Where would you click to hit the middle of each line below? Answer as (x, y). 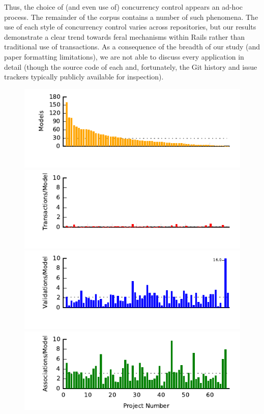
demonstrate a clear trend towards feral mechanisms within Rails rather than (124, 36)
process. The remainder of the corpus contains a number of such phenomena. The (131, 17)
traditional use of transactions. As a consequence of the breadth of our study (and (132, 47)
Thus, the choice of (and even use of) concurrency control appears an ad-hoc (123, 7)
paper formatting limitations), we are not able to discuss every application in (124, 56)
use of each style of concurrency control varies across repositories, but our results (130, 27)
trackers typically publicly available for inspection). (84, 77)
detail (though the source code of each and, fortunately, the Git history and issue (131, 66)
